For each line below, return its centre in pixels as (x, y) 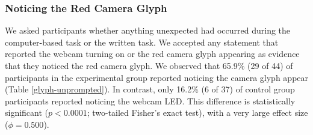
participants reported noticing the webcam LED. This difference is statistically (150, 100)
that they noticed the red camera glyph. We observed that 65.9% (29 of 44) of (149, 65)
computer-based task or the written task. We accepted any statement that (142, 42)
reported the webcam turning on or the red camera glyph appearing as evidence (152, 54)
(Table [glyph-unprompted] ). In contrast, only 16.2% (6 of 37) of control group (150, 89)
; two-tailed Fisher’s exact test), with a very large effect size (197, 112)
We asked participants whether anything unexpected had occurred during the (148, 30)
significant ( (27, 112)
